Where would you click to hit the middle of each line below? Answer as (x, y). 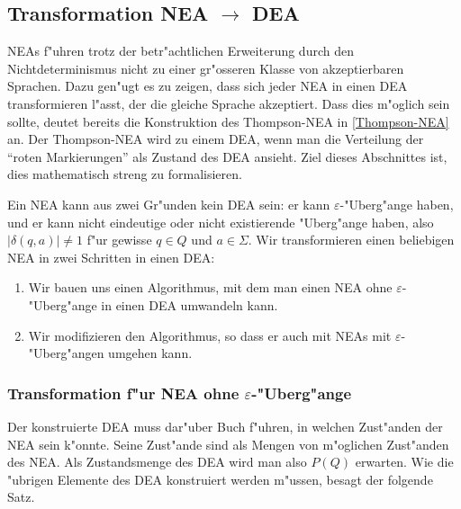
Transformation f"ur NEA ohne (123, 393)
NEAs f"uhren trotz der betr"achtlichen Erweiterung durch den (181, 51)
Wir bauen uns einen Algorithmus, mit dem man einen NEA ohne (210, 287)
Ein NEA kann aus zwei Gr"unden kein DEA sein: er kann (169, 204)
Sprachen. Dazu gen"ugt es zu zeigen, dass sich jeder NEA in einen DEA (208, 86)
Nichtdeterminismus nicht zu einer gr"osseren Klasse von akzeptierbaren (206, 68)
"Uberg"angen (66, 353)
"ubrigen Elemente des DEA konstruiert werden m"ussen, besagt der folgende (220, 479)
